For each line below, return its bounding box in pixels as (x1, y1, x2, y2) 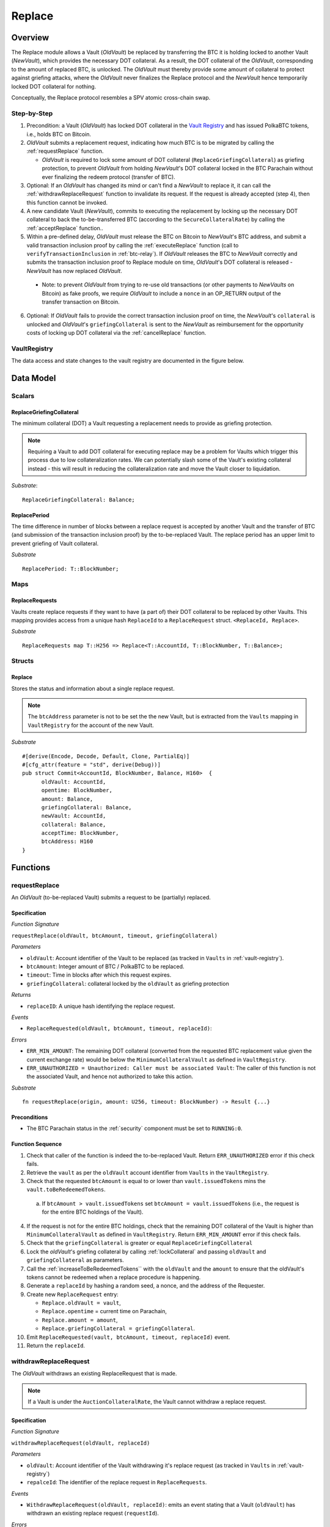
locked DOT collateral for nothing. (11, 82, 97, 90)
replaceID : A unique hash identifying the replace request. (26, 1002, 175, 1010)
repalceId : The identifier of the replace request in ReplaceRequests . (26, 1479, 207, 1486)
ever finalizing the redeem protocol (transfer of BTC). (42, 173, 175, 180)
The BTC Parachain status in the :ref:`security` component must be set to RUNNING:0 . (26, 1124, 243, 1132)
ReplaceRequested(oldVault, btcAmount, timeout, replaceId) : (26, 1025, 212, 1032)
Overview (11, 32, 50, 43)
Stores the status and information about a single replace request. (11, 685, 175, 692)
